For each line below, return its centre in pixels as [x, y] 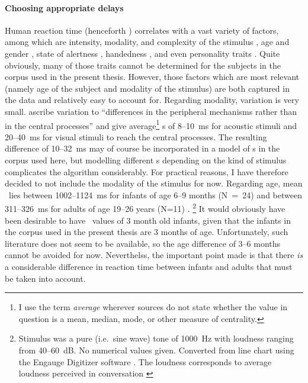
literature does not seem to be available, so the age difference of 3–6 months [143, 243]
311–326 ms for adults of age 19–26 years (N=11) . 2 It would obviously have [145, 208]
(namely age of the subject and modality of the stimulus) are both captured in [147, 88]
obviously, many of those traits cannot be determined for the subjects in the [143, 65]
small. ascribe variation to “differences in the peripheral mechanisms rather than [151, 111]
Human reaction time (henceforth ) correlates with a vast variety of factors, [142, 30]
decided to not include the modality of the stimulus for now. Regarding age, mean [154, 183]
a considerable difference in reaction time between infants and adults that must [149, 266]
